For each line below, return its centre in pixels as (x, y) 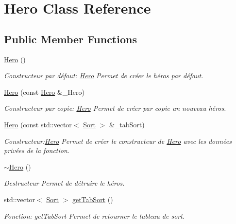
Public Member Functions (70, 39)
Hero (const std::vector (38, 124)
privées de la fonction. (37, 150)
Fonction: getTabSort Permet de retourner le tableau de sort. (94, 215)
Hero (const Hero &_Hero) (44, 92)
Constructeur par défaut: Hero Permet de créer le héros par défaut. (104, 76)
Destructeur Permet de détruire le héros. (64, 183)
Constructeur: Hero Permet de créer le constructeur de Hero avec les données (118, 141)
